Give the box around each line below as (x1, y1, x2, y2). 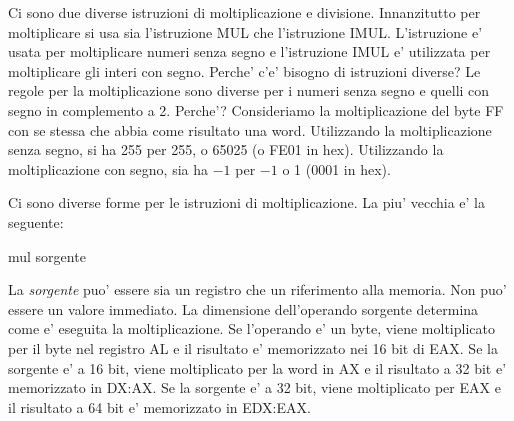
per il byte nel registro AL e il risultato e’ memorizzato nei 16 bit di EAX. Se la (8, 337, 498, 358)
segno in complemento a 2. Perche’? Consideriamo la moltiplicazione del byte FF (8, 99, 504, 120)
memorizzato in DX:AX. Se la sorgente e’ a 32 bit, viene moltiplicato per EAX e (8, 377, 501, 398)
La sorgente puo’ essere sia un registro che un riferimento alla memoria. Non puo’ (8, 279, 507, 300)
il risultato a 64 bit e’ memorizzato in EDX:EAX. (8, 396, 311, 417)
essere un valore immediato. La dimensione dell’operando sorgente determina (8, 298, 479, 319)
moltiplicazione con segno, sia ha (8, 158, 209, 179)
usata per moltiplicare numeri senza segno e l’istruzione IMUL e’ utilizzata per (8, 41, 491, 62)
